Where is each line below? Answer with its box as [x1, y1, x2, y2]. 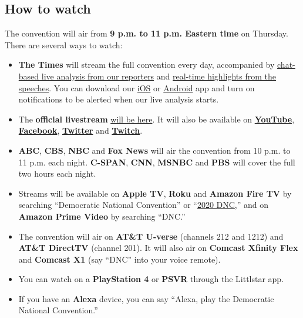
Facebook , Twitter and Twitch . [18, 124, 143, 137]
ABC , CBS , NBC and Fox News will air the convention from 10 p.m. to [18, 144, 291, 156]
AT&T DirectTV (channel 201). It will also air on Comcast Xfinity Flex [18, 241, 298, 254]
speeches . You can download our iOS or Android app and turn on [18, 81, 255, 94]
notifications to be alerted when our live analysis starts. [18, 93, 219, 105]
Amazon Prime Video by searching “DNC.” [18, 210, 186, 222]
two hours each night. [18, 167, 96, 180]
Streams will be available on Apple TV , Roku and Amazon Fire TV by [18, 187, 292, 199]
